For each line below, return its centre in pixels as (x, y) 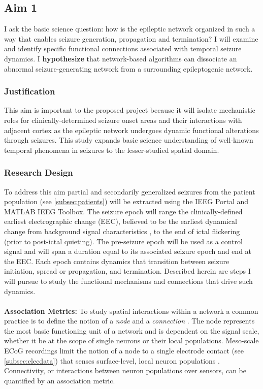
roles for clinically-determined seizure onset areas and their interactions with (123, 120)
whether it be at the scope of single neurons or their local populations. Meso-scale (131, 341)
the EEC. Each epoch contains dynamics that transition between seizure (117, 261)
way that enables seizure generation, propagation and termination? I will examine (131, 38)
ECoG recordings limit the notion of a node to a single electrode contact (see (124, 351)
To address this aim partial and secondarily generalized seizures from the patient (130, 191)
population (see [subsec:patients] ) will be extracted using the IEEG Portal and (126, 201)
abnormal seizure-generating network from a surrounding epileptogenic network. (128, 68)
